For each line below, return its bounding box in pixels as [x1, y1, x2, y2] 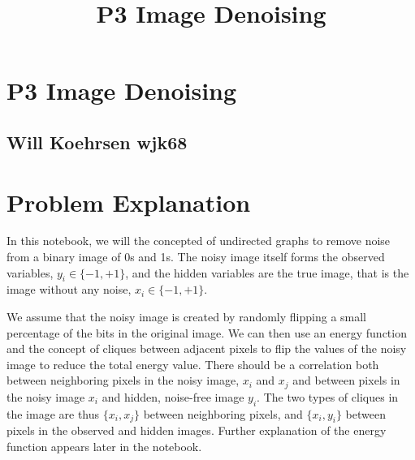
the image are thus [6, 405, 100, 422]
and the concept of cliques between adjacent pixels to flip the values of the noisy [6, 340, 407, 357]
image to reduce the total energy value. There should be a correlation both [6, 355, 379, 372]
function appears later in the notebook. [6, 438, 202, 455]
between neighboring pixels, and [143, 405, 303, 422]
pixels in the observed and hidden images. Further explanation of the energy [6, 422, 387, 439]
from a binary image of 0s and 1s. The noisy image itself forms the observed [6, 248, 385, 265]
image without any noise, [6, 281, 132, 298]
